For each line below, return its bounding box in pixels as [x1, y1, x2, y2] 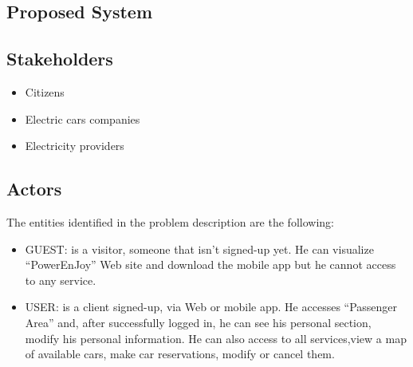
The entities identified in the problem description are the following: [6, 213, 334, 230]
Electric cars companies [25, 110, 140, 127]
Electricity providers [25, 137, 124, 154]
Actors [6, 176, 62, 201]
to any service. [25, 271, 96, 288]
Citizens [25, 83, 65, 100]
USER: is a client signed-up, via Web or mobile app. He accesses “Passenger [25, 298, 398, 315]
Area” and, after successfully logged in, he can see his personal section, [25, 314, 372, 330]
